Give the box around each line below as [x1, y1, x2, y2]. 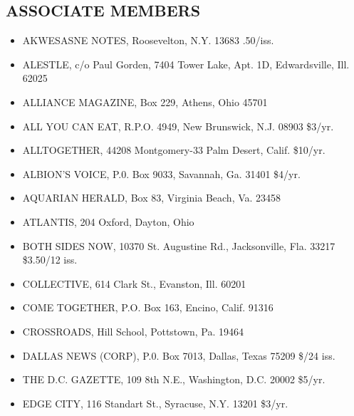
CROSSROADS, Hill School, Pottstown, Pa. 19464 [22, 323, 244, 338]
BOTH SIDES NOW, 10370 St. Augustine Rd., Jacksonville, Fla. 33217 [22, 238, 335, 253]
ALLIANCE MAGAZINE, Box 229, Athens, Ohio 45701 [22, 94, 268, 109]
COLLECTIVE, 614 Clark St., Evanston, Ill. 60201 [22, 276, 246, 291]
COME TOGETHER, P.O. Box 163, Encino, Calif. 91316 [22, 300, 274, 315]
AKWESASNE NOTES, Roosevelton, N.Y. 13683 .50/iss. [22, 33, 274, 48]
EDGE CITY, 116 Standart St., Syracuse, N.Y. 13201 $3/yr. [22, 395, 288, 410]
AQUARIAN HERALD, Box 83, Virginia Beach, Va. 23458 [22, 190, 281, 205]
